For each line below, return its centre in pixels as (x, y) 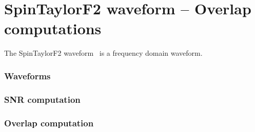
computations (53, 28)
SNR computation (42, 99)
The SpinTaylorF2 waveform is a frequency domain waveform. (103, 53)
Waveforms (27, 75)
